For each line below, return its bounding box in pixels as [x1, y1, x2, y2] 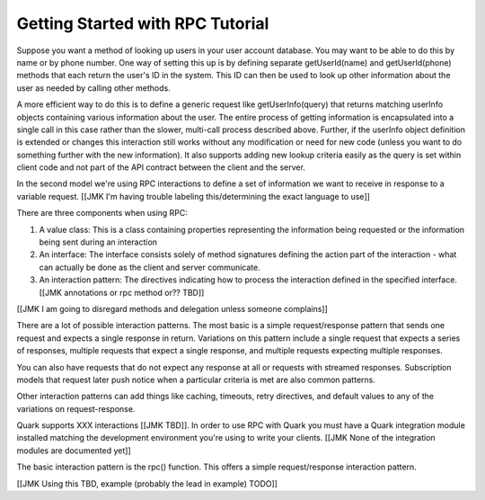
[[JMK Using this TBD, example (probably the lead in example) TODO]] [16, 478, 278, 489]
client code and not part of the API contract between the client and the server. [16, 162, 305, 173]
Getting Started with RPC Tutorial [16, 13, 269, 33]
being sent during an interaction [39, 237, 157, 247]
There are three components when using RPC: [16, 208, 189, 219]
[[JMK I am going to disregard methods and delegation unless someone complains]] [16, 303, 328, 314]
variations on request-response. [16, 403, 136, 414]
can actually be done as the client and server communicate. [39, 262, 260, 272]
